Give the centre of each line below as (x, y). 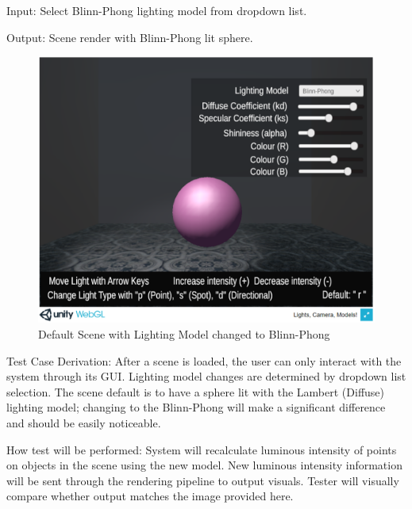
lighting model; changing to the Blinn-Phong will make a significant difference (196, 407)
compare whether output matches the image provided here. (150, 496)
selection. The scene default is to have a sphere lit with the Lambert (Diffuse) (196, 391)
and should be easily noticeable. (84, 422)
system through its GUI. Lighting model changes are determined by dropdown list (206, 376)
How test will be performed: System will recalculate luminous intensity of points (202, 449)
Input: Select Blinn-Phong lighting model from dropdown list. (157, 10)
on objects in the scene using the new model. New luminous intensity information (204, 465)
